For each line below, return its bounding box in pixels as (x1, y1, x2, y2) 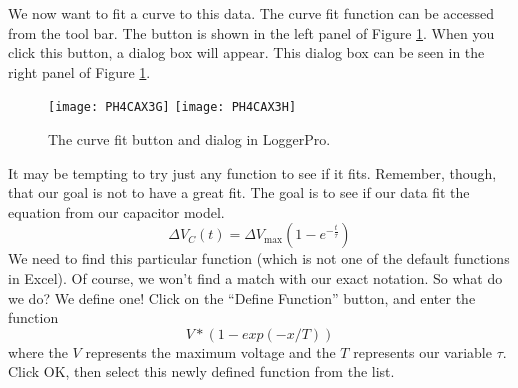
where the (8, 341, 68, 362)
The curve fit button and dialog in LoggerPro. (48, 129, 331, 150)
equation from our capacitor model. (8, 201, 225, 222)
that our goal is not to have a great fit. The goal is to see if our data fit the (8, 182, 470, 203)
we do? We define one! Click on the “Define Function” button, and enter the (8, 287, 476, 308)
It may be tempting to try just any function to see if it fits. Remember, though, (8, 162, 497, 183)
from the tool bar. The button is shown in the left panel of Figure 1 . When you (8, 22, 495, 43)
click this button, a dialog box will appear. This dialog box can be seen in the (8, 42, 485, 63)
